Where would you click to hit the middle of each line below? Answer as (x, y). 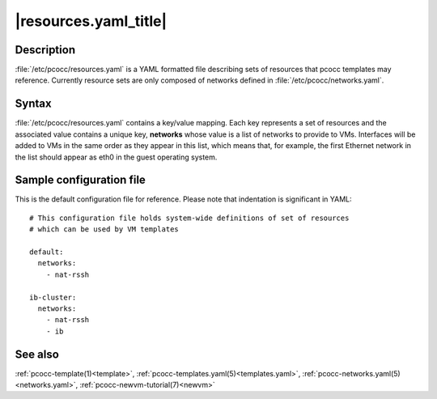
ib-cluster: (53, 297)
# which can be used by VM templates (104, 229)
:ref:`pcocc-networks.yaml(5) (351, 373)
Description (45, 50)
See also (37, 354)
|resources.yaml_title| (91, 21)
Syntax (33, 104)
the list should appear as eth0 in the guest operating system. (116, 157)
